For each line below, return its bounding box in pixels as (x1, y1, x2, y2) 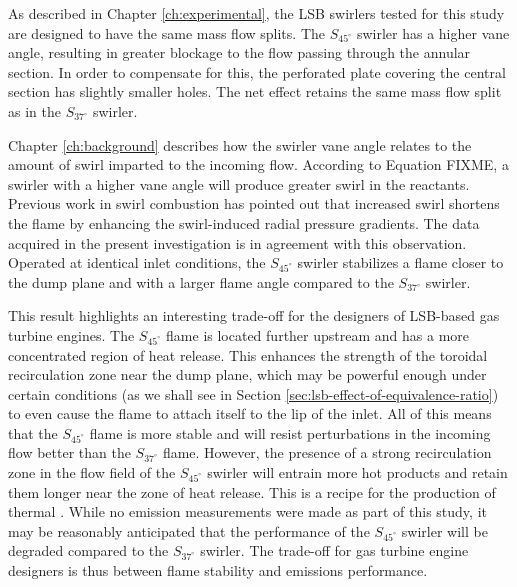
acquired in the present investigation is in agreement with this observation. (8, 232, 467, 253)
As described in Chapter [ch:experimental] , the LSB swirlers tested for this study (8, 3, 505, 23)
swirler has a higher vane (356, 22, 510, 43)
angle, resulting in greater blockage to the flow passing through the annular (8, 42, 471, 63)
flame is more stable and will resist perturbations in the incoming (89, 422, 491, 443)
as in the (8, 100, 61, 121)
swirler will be (401, 520, 488, 541)
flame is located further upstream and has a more (166, 324, 469, 345)
